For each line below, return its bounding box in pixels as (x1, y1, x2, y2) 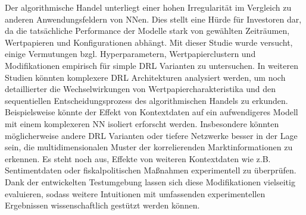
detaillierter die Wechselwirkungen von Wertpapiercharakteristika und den (5, 83, 276, 95)
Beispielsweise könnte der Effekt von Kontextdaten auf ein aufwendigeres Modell (5, 106, 298, 118)
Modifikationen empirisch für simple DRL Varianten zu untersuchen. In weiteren (5, 59, 298, 71)
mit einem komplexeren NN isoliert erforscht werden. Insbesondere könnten (5, 117, 279, 129)
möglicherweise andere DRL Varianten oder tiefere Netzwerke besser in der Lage (5, 129, 298, 141)
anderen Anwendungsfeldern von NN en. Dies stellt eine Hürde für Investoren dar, (5, 12, 302, 25)
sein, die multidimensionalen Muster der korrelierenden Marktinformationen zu (5, 141, 293, 153)
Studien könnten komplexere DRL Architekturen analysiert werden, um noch (5, 71, 286, 83)
